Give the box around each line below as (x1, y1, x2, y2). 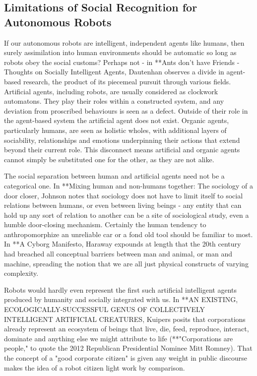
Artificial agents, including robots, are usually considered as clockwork (4, 86, 218, 96)
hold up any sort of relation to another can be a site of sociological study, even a (4, 209, 249, 220)
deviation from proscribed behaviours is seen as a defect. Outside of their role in (4, 105, 248, 116)
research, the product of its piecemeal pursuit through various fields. (23, 76, 231, 86)
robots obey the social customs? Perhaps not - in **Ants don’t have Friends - (4, 57, 240, 67)
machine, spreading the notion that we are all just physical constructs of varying (4, 258, 249, 268)
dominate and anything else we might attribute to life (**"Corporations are (4, 333, 233, 343)
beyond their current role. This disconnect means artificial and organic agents (4, 144, 240, 155)
